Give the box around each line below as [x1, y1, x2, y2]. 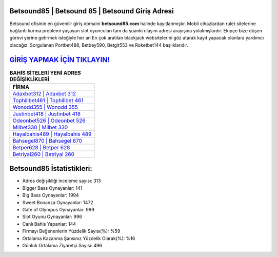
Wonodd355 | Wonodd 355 [12, 103, 78, 110]
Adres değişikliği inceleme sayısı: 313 [22, 177, 101, 184]
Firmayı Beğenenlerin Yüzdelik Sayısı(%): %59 [22, 228, 121, 234]
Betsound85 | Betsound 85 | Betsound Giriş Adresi [9, 7, 174, 15]
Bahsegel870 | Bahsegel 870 [12, 137, 82, 144]
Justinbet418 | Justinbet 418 [12, 110, 81, 117]
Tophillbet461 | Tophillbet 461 [12, 96, 84, 104]
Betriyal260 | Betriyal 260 [12, 150, 74, 157]
